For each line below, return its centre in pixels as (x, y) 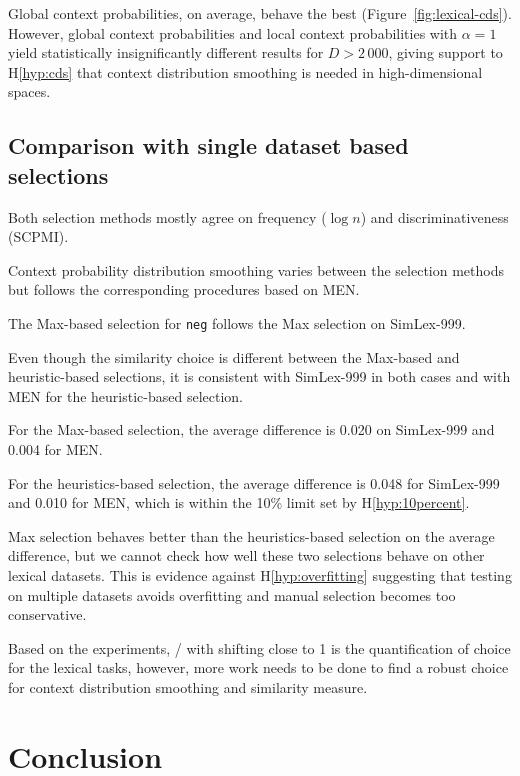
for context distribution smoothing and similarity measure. (188, 686)
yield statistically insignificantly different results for (166, 52)
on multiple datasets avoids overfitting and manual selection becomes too (232, 594)
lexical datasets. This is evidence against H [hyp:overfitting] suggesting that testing (260, 574)
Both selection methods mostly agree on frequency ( (167, 216)
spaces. (29, 91)
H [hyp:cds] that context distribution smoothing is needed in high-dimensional (245, 71)
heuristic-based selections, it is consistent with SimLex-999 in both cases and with (259, 376)
